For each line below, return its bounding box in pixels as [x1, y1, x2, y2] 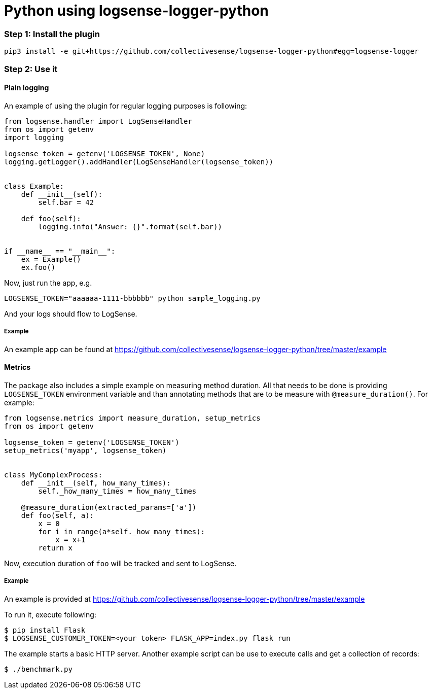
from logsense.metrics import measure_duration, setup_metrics [4, 413, 261, 422]
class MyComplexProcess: [4, 470, 102, 479]
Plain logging [4, 83, 49, 92]
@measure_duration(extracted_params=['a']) [21, 503, 197, 511]
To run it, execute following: [4, 610, 96, 619]
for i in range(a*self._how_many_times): [38, 527, 205, 536]
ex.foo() [21, 263, 56, 271]
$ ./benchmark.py [4, 665, 73, 673]
